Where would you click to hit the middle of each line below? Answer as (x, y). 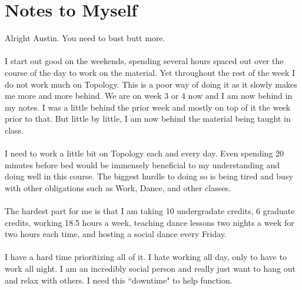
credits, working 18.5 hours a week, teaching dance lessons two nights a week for (150, 222)
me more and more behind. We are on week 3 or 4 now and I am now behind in (149, 96)
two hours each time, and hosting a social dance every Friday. (116, 234)
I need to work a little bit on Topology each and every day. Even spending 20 (145, 153)
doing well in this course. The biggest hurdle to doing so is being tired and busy (149, 176)
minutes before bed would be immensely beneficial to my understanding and (142, 164)
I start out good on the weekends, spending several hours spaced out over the (144, 61)
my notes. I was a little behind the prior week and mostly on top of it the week (148, 107)
